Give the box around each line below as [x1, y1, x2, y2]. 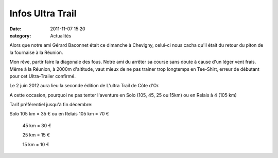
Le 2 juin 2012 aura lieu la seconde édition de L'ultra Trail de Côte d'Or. [9, 83, 160, 89]
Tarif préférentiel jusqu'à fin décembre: [9, 102, 93, 108]
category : [9, 32, 31, 38]
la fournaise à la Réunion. [9, 49, 63, 55]
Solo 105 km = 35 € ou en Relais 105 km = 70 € [9, 111, 109, 117]
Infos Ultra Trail [9, 8, 77, 19]
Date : [9, 26, 22, 32]
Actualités [50, 32, 72, 38]
